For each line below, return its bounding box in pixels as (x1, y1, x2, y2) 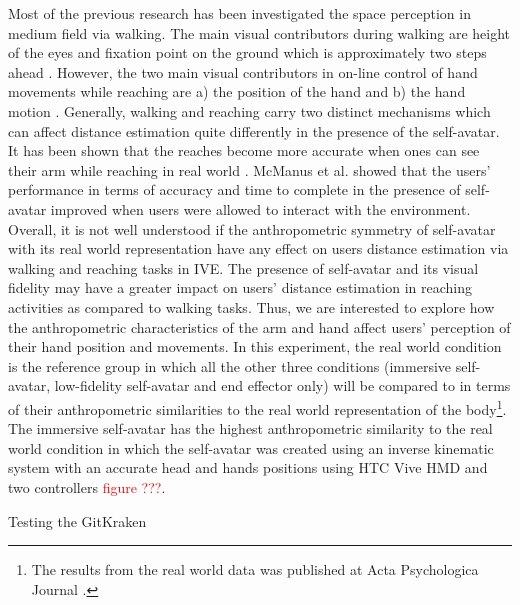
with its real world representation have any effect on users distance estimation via (8, 238, 509, 259)
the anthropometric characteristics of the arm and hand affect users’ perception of (8, 316, 511, 337)
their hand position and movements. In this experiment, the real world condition (8, 336, 502, 357)
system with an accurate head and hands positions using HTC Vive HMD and (8, 457, 488, 478)
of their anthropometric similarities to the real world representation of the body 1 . (8, 395, 507, 419)
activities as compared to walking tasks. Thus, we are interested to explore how (8, 296, 495, 317)
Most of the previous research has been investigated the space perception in (8, 3, 471, 23)
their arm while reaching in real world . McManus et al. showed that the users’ (8, 159, 491, 180)
